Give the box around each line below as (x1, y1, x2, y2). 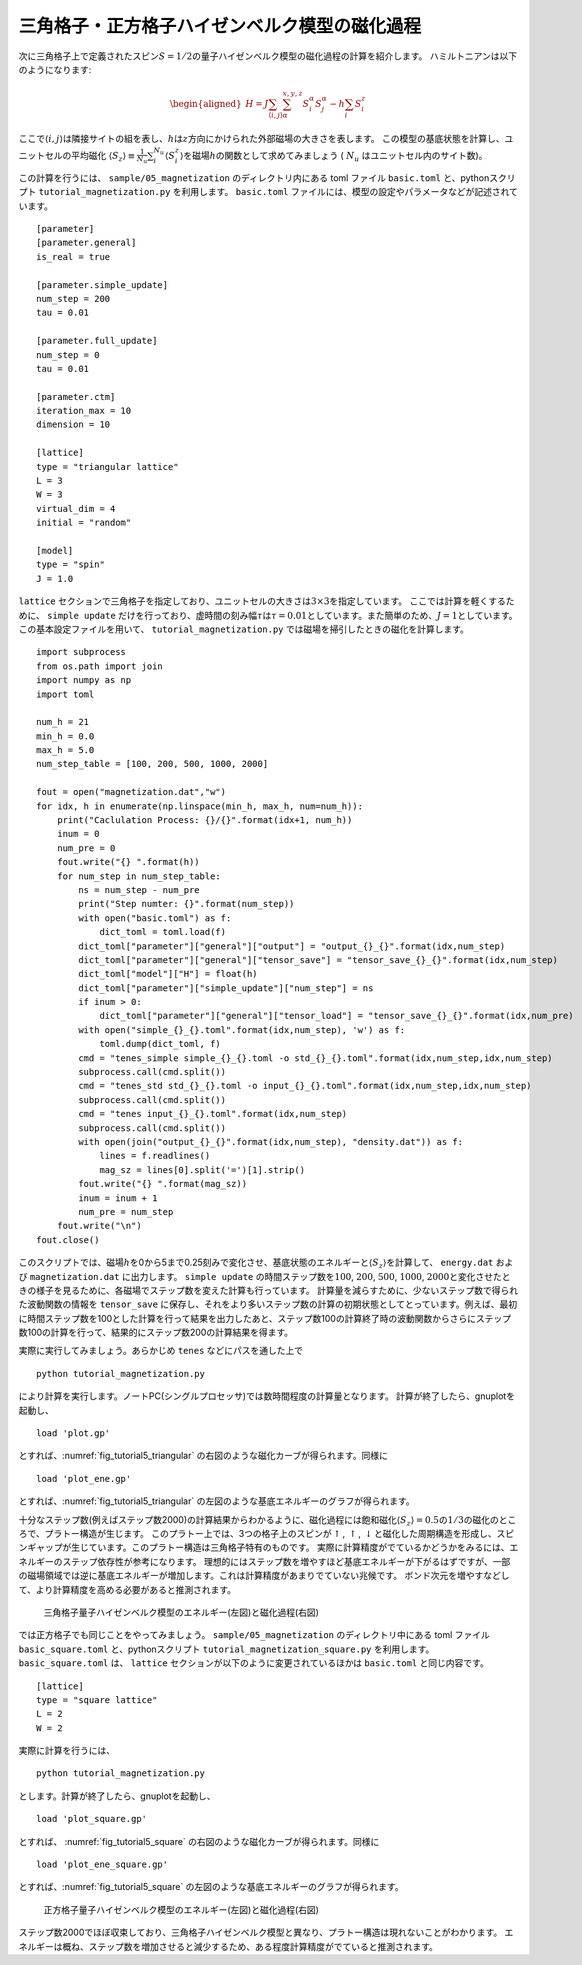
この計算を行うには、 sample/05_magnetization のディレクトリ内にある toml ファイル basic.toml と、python (18, 171, 490, 184)
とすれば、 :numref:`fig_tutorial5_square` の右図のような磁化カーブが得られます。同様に (18, 1835, 380, 1847)
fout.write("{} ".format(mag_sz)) (78, 1178, 248, 1190)
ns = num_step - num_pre (78, 884, 200, 895)
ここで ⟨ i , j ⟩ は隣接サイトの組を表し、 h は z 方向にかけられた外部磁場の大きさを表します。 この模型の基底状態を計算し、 (18, 132, 505, 144)
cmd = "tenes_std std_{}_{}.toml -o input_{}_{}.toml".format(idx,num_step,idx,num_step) (78, 1080, 532, 1092)
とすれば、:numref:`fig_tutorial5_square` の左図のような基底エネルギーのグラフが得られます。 (18, 1881, 404, 1893)
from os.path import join (36, 660, 164, 672)
